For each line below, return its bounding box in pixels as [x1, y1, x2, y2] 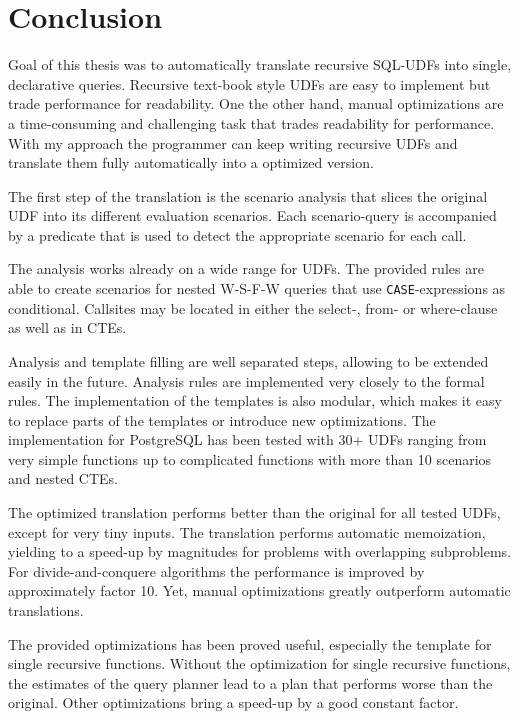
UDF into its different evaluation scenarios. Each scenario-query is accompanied [8, 205, 497, 226]
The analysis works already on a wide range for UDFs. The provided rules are [8, 258, 484, 279]
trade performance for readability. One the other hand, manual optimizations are [8, 93, 504, 114]
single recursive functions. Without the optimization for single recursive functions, [8, 653, 511, 674]
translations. [8, 600, 84, 621]
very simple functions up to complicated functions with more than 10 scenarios [8, 448, 492, 469]
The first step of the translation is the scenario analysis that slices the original [8, 185, 488, 206]
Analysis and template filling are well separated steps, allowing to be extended [8, 350, 489, 371]
